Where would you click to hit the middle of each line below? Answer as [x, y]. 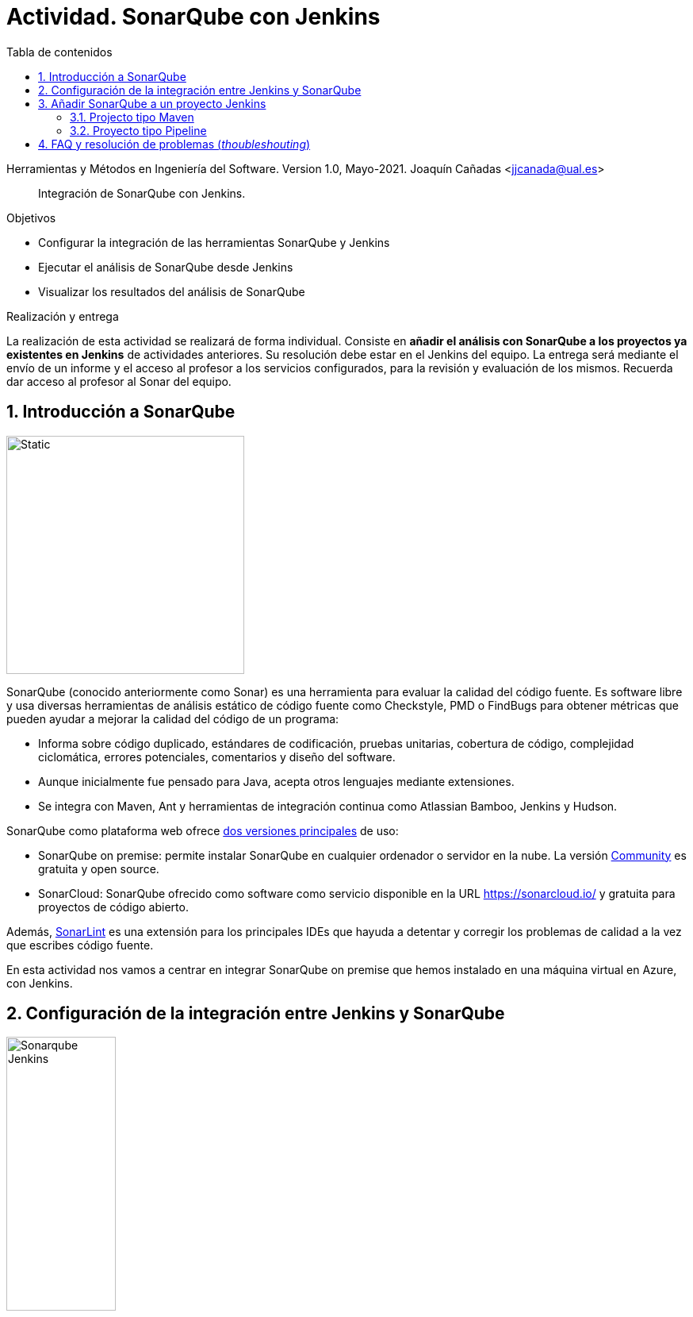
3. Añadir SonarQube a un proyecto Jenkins [152, 103]
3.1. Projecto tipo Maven [132, 117]
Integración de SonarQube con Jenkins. [142, 193]
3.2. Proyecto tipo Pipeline [138, 130]
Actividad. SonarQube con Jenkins [193, 17]
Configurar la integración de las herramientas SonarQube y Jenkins [214, 242]
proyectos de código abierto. [113, 907]
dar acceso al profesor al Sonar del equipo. [119, 381]
